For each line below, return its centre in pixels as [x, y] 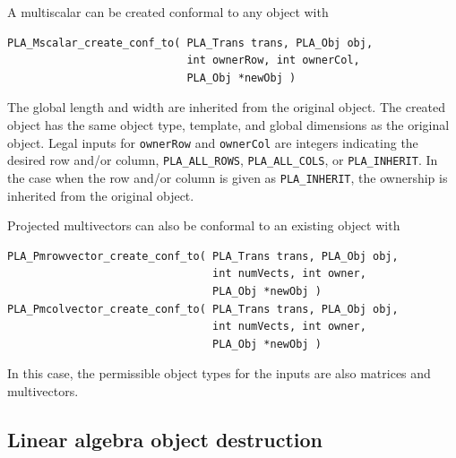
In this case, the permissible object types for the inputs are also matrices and [219, 373]
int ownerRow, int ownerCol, [273, 60]
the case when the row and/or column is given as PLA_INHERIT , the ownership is [228, 177]
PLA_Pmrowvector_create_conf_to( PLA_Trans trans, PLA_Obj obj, [203, 256]
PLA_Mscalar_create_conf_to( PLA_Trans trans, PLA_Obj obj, [190, 43]
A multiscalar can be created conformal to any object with [168, 12]
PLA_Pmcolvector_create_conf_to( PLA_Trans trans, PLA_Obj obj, [203, 309]
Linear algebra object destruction [165, 439]
